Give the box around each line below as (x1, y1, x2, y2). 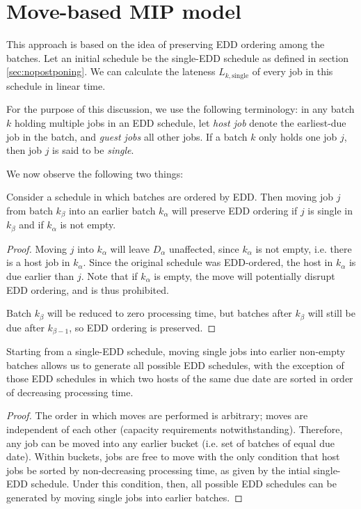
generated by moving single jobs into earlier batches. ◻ (6, 490, 243, 505)
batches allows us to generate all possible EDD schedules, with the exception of (6, 357, 344, 372)
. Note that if (81, 269, 138, 283)
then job (6, 143, 42, 157)
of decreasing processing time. (6, 384, 134, 399)
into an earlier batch (68, 203, 156, 217)
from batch (6, 203, 53, 217)
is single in (307, 203, 353, 217)
